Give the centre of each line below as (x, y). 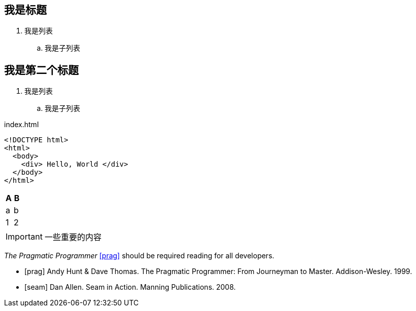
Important (24, 237)
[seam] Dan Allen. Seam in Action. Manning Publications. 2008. (130, 287)
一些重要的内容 (73, 237)
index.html (22, 125)
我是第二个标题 (41, 70)
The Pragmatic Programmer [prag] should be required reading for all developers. (139, 256)
